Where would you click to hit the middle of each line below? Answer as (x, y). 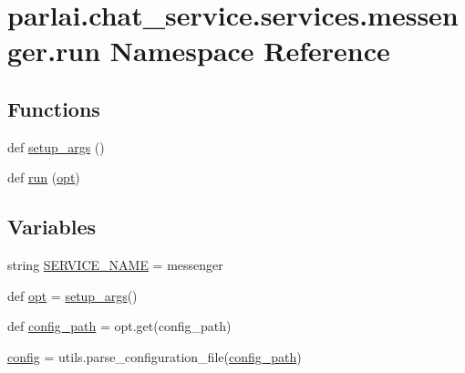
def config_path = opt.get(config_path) (119, 326)
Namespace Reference (250, 51)
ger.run (54, 51)
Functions (54, 108)
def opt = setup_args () (72, 295)
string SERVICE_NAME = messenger (115, 265)
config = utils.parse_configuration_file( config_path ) (155, 356)
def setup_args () (56, 146)
